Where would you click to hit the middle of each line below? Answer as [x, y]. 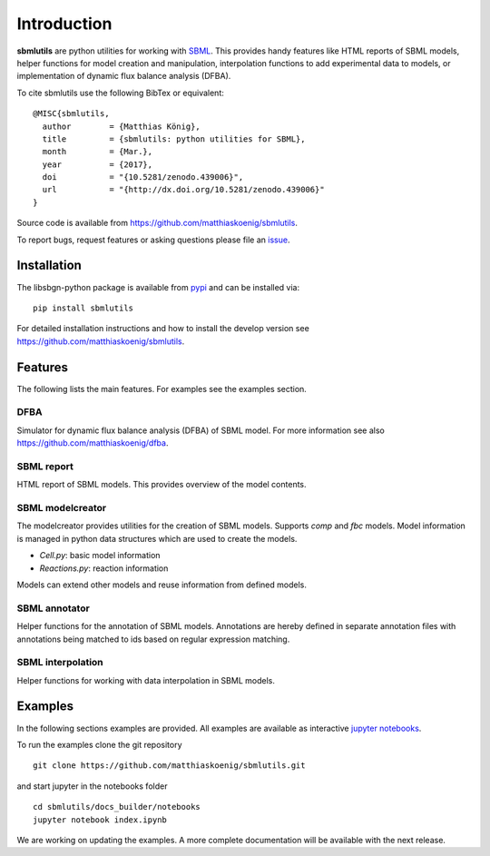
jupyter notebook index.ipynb [100, 820]
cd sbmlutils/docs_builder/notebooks [117, 807]
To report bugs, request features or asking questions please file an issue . [153, 240]
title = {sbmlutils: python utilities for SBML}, [174, 139]
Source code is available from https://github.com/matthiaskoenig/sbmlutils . [157, 223]
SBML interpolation [60, 663]
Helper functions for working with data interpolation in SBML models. [146, 680]
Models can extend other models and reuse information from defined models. [162, 585]
